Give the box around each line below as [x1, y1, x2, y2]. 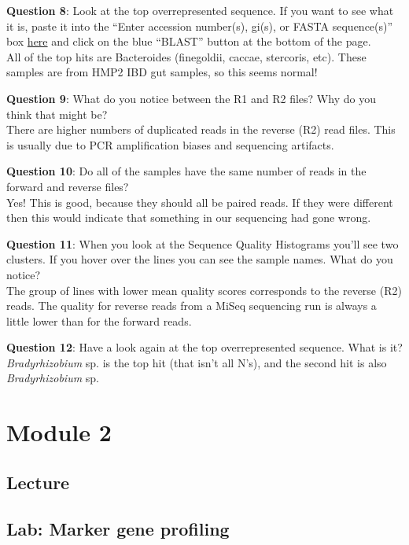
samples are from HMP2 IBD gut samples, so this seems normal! [6, 64, 318, 80]
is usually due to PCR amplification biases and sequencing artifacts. [6, 136, 334, 153]
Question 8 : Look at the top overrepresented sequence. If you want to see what [6, 2, 394, 18]
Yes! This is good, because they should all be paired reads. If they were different [6, 193, 393, 210]
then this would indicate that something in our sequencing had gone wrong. [6, 209, 371, 226]
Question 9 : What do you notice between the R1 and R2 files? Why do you [6, 90, 376, 106]
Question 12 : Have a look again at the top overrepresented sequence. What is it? [6, 339, 403, 355]
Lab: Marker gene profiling [6, 516, 230, 540]
